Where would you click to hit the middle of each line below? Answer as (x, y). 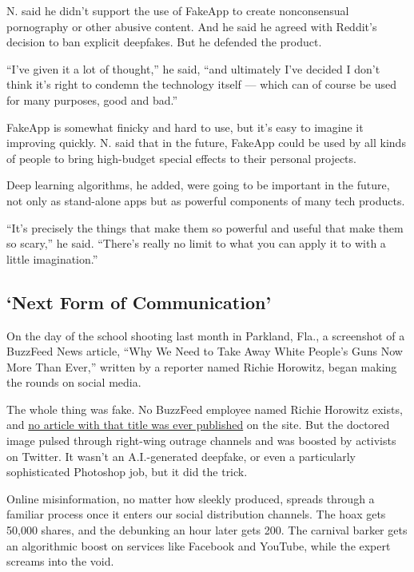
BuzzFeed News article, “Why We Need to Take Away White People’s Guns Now (205, 351)
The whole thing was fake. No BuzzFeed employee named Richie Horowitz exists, (205, 409)
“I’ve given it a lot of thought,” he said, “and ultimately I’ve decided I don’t (193, 68)
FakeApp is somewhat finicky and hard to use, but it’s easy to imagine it (185, 127)
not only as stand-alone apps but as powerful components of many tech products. (206, 200)
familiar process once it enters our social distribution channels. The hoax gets (196, 514)
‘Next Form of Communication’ (139, 302)
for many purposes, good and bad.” (92, 99)
